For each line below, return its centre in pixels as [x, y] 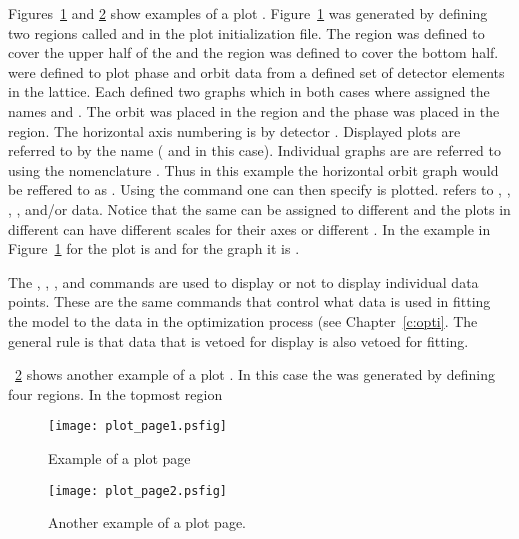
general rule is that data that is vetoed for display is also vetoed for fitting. [238, 340]
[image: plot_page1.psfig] [137, 426]
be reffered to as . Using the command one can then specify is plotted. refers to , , [259, 189]
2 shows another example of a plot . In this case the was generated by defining [255, 374]
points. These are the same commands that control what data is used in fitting [249, 301]
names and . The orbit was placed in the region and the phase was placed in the [254, 110]
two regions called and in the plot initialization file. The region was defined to [246, 32]
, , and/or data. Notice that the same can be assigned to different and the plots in [259, 208]
